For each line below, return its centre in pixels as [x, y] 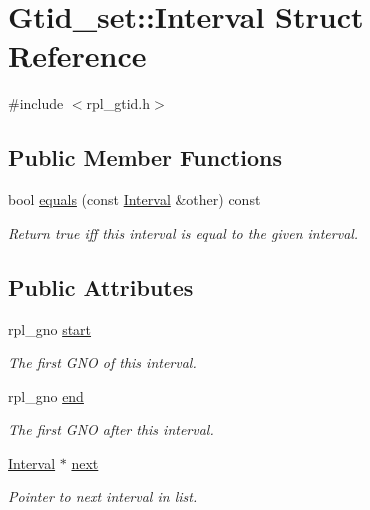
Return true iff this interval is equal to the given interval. [183, 232]
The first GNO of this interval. [102, 362]
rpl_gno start [50, 328]
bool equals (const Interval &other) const [134, 199]
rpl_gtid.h [118, 103]
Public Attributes [101, 286]
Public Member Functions [145, 157]
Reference [77, 55]
